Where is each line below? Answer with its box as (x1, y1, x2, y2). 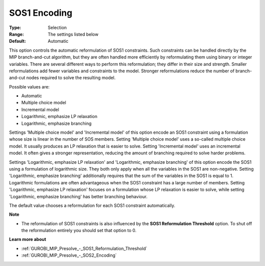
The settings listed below (48, 31, 99, 37)
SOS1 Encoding (9, 7, 73, 18)
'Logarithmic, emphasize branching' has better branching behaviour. (9, 193, 148, 199)
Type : (9, 25, 22, 30)
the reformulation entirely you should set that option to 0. (21, 228, 137, 234)
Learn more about (9, 236, 47, 242)
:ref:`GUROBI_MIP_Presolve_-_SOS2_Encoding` (21, 252, 117, 258)
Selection (48, 25, 67, 30)
